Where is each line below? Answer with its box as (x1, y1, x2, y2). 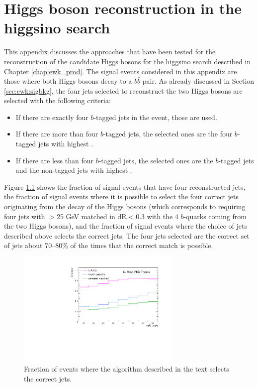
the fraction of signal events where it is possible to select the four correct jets (4, 191, 239, 202)
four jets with (4, 211, 45, 221)
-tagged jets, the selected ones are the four (103, 129, 233, 139)
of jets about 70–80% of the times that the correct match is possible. (4, 240, 213, 251)
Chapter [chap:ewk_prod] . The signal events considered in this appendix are (4, 66, 237, 76)
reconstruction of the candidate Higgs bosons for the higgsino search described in (4, 56, 251, 66)
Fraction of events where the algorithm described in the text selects (24, 364, 229, 374)
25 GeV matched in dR (56, 211, 127, 221)
